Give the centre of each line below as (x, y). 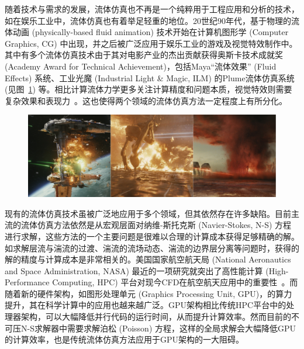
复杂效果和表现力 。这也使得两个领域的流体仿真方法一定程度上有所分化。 (146, 100)
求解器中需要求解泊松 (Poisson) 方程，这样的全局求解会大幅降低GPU (165, 328)
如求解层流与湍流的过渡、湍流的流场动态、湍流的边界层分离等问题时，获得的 (152, 248)
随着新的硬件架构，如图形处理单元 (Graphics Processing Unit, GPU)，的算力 (148, 293)
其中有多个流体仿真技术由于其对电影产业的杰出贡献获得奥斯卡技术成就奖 (144, 55)
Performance (27, 282)
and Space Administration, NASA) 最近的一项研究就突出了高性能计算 (134, 270)
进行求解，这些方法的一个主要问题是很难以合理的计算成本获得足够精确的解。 (152, 236)
